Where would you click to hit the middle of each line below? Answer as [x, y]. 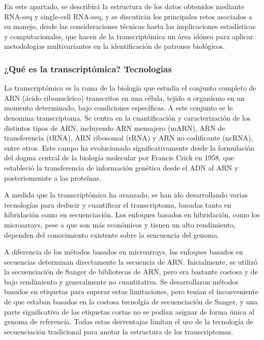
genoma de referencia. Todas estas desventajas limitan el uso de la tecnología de [129, 321]
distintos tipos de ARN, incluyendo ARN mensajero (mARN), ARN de [115, 127]
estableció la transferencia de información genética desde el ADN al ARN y [121, 167]
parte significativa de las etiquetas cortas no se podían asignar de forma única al [129, 311]
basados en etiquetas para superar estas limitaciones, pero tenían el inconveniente [131, 291]
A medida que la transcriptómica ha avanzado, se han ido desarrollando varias [126, 195]
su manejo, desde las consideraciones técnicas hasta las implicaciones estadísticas [130, 26]
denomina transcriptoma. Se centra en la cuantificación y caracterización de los [127, 117]
